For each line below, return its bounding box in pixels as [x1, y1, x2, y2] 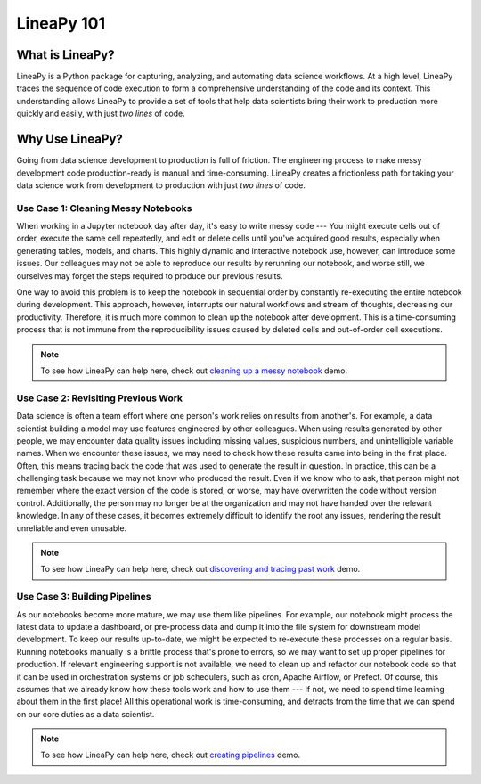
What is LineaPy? [16, 47, 115, 62]
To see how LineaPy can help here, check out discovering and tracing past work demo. [40, 564, 361, 575]
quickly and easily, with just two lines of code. [16, 108, 186, 119]
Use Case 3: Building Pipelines [16, 591, 151, 603]
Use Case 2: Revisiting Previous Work [16, 392, 183, 404]
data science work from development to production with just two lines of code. [16, 179, 306, 191]
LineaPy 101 [16, 13, 106, 33]
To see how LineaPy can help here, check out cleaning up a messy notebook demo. [40, 365, 347, 376]
